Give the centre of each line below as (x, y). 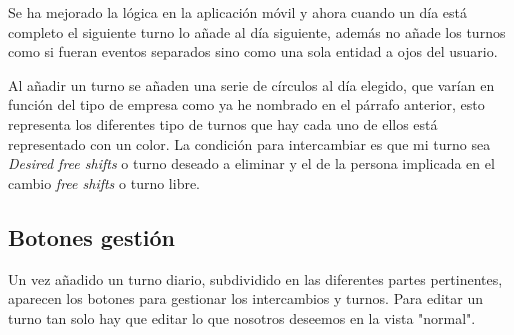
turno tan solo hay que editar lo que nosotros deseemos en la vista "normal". (242, 317)
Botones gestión (92, 236)
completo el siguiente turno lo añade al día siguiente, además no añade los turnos (257, 31)
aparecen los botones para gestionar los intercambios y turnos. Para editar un (245, 298)
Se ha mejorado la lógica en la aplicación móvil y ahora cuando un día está (238, 12)
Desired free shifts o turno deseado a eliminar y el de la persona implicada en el (251, 163)
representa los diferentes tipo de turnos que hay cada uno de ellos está (223, 123)
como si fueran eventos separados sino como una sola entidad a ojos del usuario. (253, 51)
